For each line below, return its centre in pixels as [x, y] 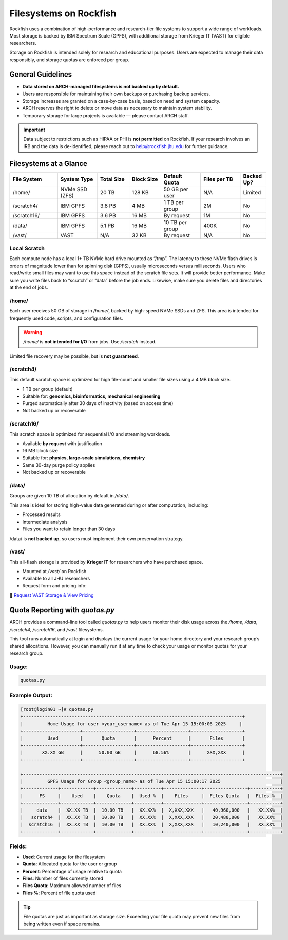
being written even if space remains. [62, 924]
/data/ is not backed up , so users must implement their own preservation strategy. [97, 538]
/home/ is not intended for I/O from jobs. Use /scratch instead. [90, 342]
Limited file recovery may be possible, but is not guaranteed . [74, 356]
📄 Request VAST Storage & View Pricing [52, 595]
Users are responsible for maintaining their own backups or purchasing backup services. [116, 94]
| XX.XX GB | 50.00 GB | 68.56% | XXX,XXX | [133, 752]
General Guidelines [41, 74]
